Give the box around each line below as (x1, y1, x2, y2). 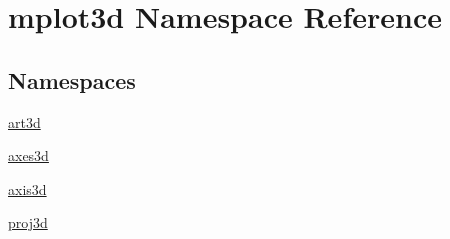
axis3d (8, 178, 47, 199)
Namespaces (8, 64, 136, 95)
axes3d (8, 145, 49, 166)
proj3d (8, 212, 48, 233)
